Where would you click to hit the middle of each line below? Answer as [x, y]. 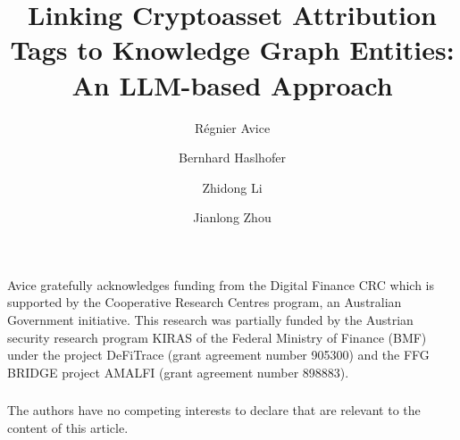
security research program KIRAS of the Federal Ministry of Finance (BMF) [217, 337]
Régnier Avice [232, 127]
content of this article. [68, 427]
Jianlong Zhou [232, 217]
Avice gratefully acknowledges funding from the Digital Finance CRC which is [221, 284]
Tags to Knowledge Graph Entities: [232, 50]
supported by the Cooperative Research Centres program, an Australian [205, 302]
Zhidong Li [232, 187]
